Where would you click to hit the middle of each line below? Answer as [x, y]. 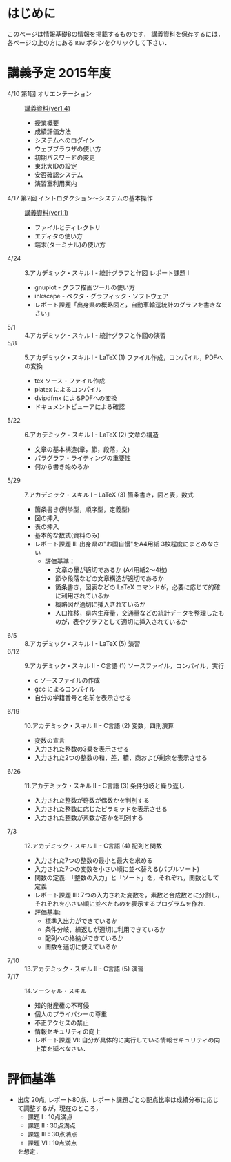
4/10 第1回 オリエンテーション [49, 93]
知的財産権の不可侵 [62, 1005]
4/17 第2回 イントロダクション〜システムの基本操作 [80, 198]
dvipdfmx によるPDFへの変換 [76, 398]
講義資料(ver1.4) [48, 108]
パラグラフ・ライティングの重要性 [82, 458]
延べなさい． [71, 1048]
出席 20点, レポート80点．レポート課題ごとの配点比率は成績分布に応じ [118, 1099]
